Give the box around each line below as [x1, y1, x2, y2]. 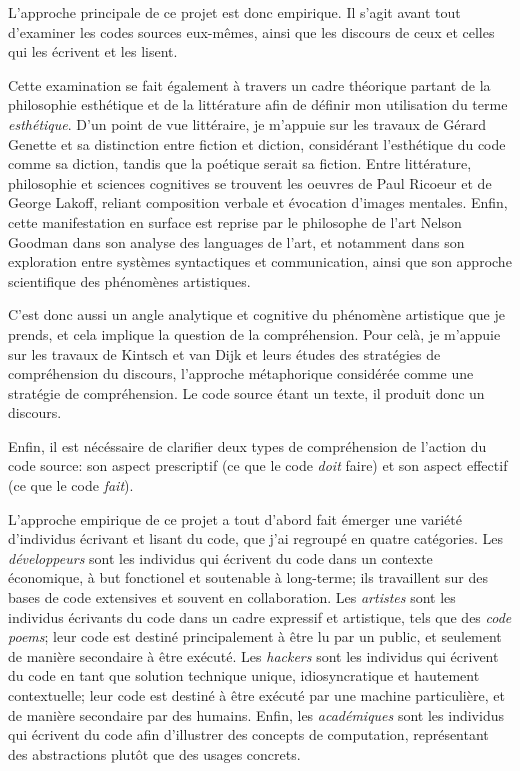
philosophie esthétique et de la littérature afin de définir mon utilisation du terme [8, 94, 508, 115]
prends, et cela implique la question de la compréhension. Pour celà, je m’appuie [8, 323, 501, 344]
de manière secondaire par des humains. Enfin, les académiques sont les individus [8, 704, 504, 725]
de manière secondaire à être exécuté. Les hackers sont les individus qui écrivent [8, 645, 499, 666]
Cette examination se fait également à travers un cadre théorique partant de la [8, 74, 491, 95]
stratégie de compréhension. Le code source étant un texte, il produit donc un [8, 382, 485, 403]
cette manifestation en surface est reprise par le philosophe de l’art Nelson [8, 211, 462, 232]
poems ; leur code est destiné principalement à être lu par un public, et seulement [8, 626, 502, 647]
